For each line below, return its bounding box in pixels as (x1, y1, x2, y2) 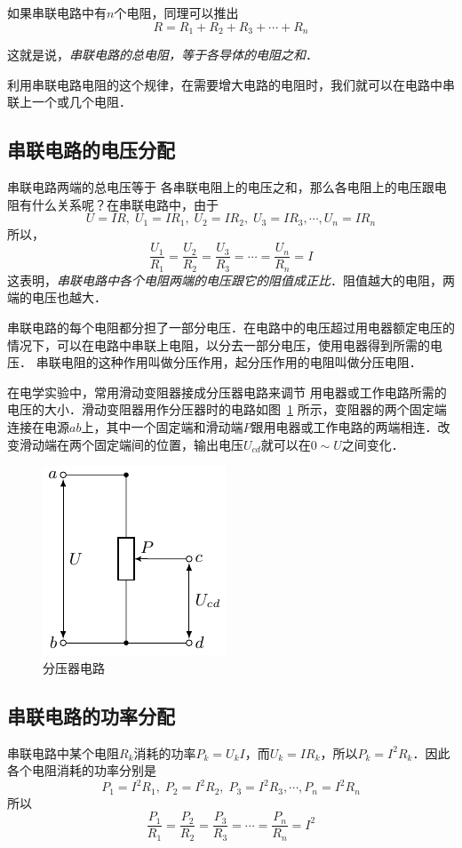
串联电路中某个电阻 (7, 743, 119, 762)
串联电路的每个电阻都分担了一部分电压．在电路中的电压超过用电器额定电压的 (7, 317, 455, 336)
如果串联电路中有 (7, 4, 107, 21)
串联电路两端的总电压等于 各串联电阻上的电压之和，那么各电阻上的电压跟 (7, 178, 434, 196)
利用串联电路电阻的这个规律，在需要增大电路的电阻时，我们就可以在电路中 (7, 75, 442, 93)
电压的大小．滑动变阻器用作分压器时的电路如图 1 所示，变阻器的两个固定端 (7, 400, 447, 419)
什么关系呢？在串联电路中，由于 (31, 195, 219, 213)
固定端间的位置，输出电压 (93, 435, 243, 453)
